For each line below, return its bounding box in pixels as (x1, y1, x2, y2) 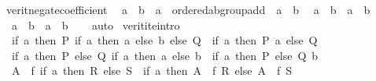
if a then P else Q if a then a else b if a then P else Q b (11, 47, 319, 63)
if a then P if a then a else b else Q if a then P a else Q (11, 32, 318, 48)
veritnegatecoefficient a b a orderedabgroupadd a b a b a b (6, 2, 370, 17)
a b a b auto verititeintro (11, 16, 180, 33)
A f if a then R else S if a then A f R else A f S (11, 62, 293, 79)
